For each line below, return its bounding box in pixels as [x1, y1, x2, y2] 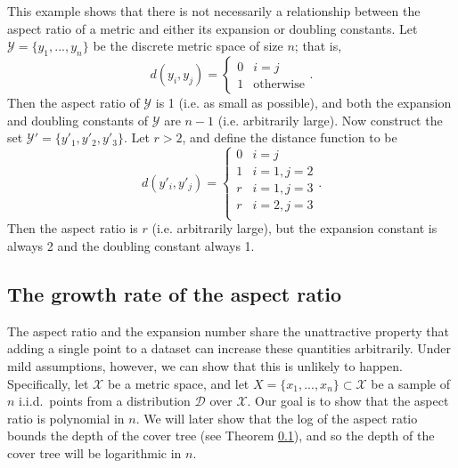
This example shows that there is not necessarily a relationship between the [7, 2, 421, 20]
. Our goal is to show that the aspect [247, 391, 449, 410]
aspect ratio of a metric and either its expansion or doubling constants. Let [7, 19, 418, 37]
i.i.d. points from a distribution [19, 391, 191, 410]
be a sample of [371, 374, 451, 392]
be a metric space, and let [107, 374, 249, 392]
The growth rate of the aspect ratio [7, 280, 342, 307]
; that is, [294, 36, 342, 55]
